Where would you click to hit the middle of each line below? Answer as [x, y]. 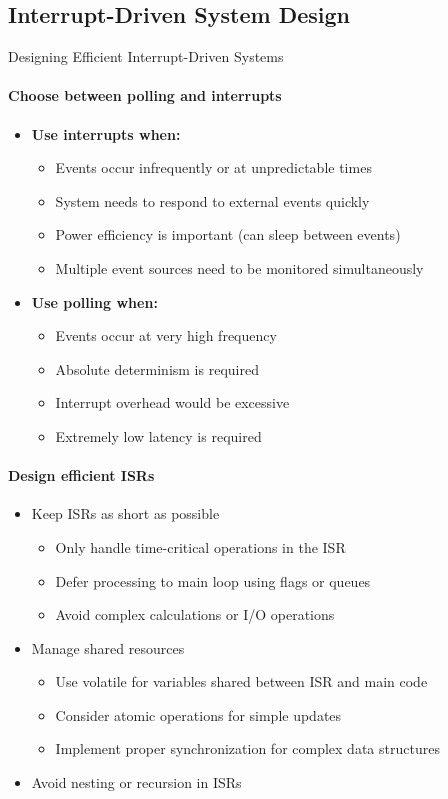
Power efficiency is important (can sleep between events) [228, 234]
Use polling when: [94, 301]
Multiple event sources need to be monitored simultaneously [239, 267]
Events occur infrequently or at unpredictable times [213, 167]
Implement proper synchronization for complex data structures [247, 748]
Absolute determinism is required [157, 368]
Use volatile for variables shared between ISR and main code [241, 681]
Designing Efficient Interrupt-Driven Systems [146, 56]
